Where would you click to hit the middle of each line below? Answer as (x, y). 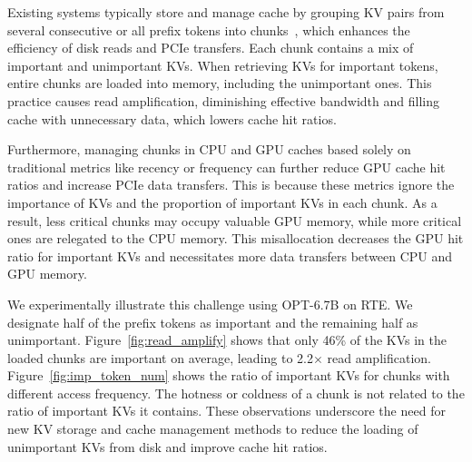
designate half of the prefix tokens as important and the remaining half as (213, 322)
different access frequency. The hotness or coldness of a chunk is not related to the (236, 393)
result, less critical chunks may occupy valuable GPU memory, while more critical (235, 220)
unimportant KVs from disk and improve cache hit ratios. (167, 446)
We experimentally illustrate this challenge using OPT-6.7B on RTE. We (210, 304)
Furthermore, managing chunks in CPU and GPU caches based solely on (209, 149)
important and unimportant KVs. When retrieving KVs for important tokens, (223, 65)
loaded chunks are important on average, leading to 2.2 (160, 357)
